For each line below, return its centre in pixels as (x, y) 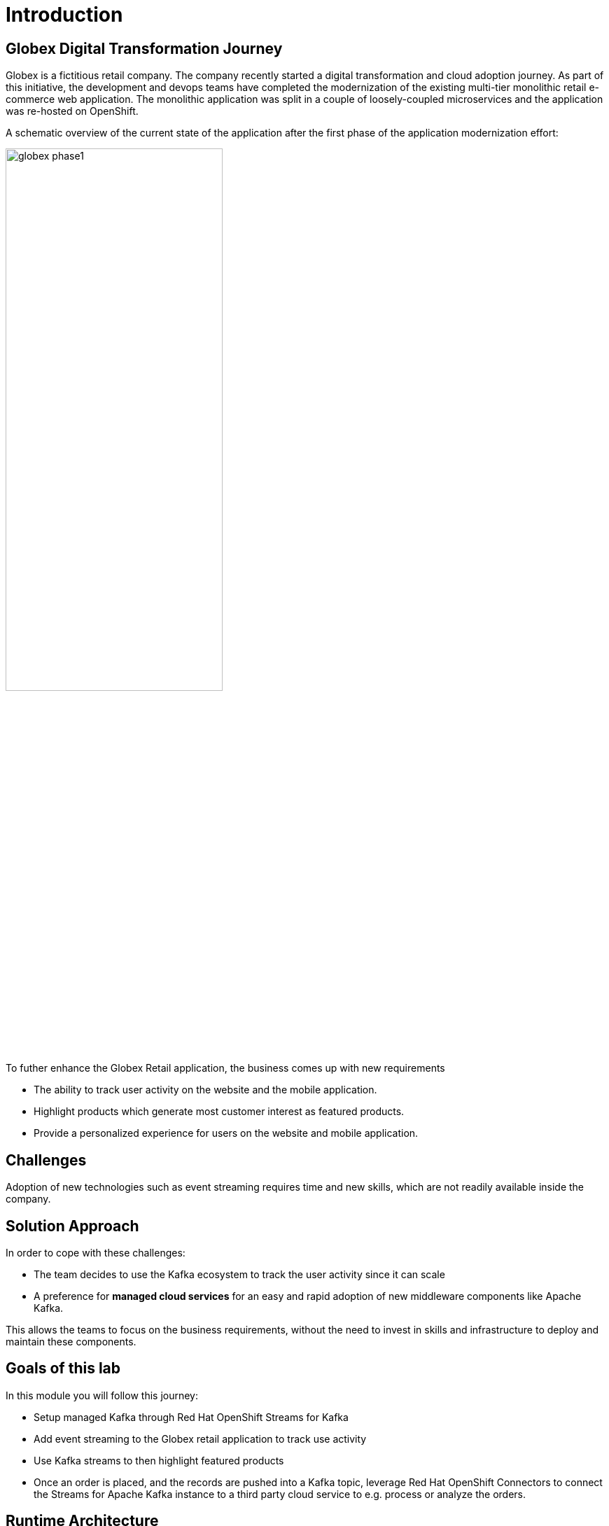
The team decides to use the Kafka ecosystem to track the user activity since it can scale (239, 1275)
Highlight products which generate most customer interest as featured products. (219, 1112)
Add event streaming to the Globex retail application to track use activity (200, 1438)
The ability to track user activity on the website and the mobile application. (205, 1090)
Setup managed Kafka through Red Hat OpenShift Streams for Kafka (191, 1417)
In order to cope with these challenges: (96, 1253)
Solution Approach (72, 1226)
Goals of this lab (63, 1368)
